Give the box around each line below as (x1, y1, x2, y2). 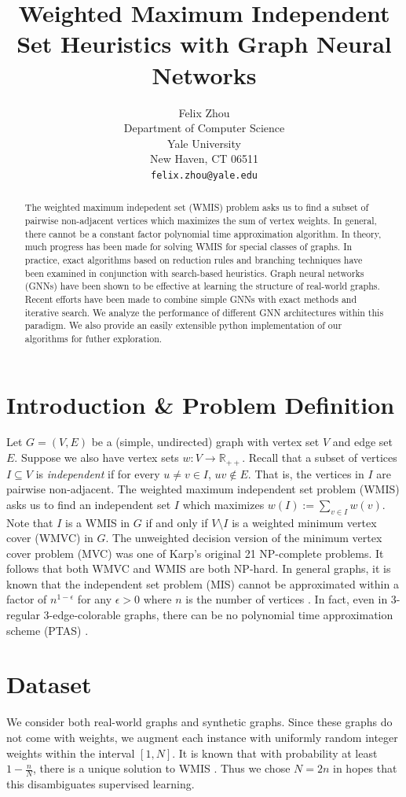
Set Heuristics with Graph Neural (16, 28, 392, 60)
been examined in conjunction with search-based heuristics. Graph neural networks (24, 266, 364, 279)
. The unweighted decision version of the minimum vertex (105, 529, 382, 546)
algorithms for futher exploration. (24, 331, 163, 345)
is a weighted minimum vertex (232, 514, 377, 530)
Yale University (167, 135, 241, 151)
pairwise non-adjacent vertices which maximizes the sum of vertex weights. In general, (24, 213, 377, 227)
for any (77, 591, 112, 607)
